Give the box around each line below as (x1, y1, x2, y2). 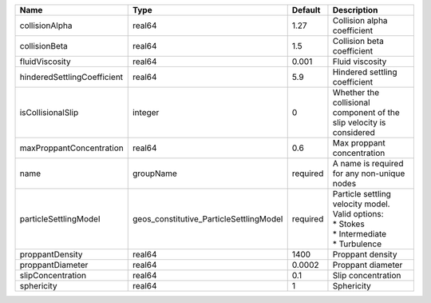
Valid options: (332, 209, 384, 219)
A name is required (332, 158, 404, 169)
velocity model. (332, 198, 390, 209)
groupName (132, 168, 177, 179)
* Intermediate (332, 229, 387, 239)
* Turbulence (332, 238, 382, 249)
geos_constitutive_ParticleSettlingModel (132, 213, 283, 224)
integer (132, 107, 160, 118)
